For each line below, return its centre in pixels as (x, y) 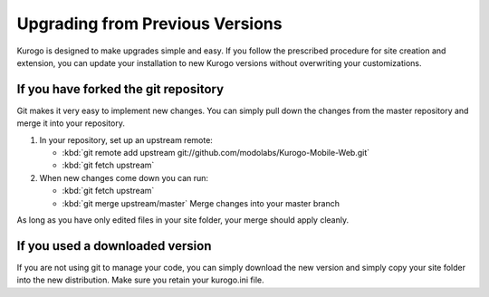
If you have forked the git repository (120, 89)
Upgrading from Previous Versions (149, 24)
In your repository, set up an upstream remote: (126, 139)
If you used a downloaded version (114, 246)
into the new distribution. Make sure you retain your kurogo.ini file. (140, 280)
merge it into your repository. (71, 123)
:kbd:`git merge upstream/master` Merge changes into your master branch (201, 203)
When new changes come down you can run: (124, 177)
